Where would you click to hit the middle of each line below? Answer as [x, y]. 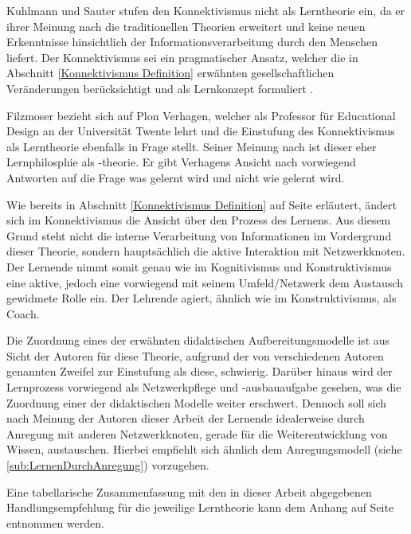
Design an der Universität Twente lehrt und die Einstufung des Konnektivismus [201, 131]
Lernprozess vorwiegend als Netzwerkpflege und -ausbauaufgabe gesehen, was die [204, 387]
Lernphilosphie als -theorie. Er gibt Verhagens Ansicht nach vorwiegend [181, 162]
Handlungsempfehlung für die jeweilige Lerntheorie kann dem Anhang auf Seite [200, 507]
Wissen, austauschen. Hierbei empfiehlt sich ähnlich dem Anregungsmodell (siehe [204, 449]
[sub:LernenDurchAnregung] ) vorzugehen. [108, 465]
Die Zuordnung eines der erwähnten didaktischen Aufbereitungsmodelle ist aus [198, 340]
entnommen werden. [55, 522]
